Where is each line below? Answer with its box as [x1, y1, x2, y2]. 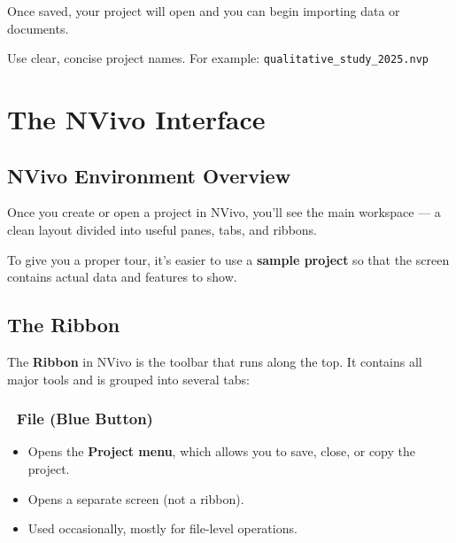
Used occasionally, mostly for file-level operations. [27, 519, 298, 538]
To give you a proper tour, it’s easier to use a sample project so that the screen [7, 250, 450, 268]
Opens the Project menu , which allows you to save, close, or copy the [27, 442, 415, 461]
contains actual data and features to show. [7, 268, 237, 286]
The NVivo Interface [7, 101, 266, 137]
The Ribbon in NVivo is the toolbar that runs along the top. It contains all [7, 353, 422, 370]
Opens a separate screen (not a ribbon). [27, 489, 244, 508]
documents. [7, 19, 69, 37]
